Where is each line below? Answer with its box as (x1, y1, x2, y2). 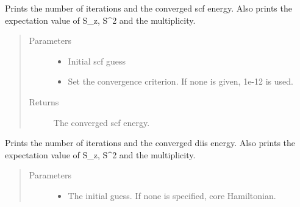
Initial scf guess (68, 54, 126, 67)
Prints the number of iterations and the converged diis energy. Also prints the (5, 136, 296, 149)
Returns (29, 95, 59, 108)
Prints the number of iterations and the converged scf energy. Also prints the (5, 2, 292, 14)
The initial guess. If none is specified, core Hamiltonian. (68, 189, 276, 202)
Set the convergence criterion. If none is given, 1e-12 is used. (68, 75, 293, 88)
